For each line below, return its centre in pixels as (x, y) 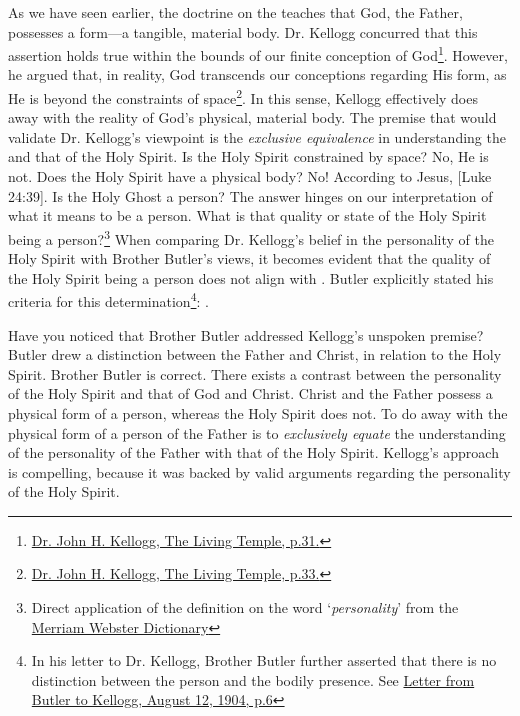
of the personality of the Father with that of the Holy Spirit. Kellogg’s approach (253, 452)
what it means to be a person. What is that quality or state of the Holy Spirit (247, 215)
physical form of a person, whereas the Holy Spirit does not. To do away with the (258, 412)
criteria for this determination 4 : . (108, 299)
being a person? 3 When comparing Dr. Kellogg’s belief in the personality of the (251, 237)
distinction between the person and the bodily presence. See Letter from (253, 679)
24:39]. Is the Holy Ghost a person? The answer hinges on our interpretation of (250, 195)
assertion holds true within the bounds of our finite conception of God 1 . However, (258, 53)
